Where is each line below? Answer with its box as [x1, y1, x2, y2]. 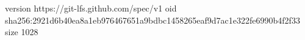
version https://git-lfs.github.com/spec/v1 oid [5, 2, 177, 14]
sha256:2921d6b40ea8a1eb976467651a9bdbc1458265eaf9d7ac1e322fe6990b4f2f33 [5, 13, 300, 26]
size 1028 [5, 25, 38, 38]
